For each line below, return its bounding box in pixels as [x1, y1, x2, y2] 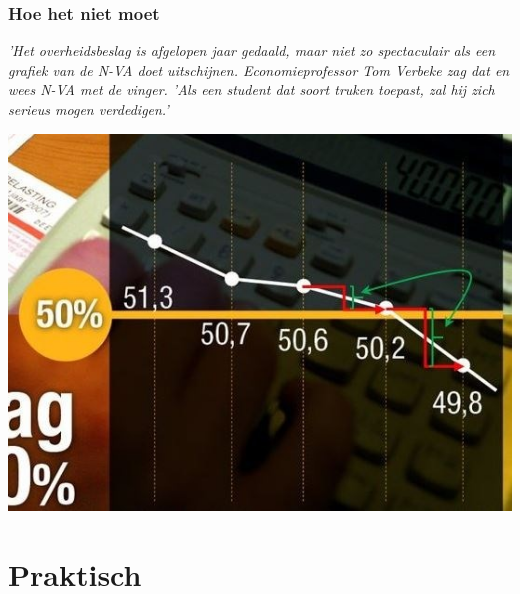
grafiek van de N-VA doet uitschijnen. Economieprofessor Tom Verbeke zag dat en [8, 59, 510, 80]
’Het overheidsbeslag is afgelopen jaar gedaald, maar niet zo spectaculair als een [8, 40, 496, 61]
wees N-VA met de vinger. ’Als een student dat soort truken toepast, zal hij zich [8, 79, 495, 100]
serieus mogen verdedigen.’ [8, 99, 169, 119]
